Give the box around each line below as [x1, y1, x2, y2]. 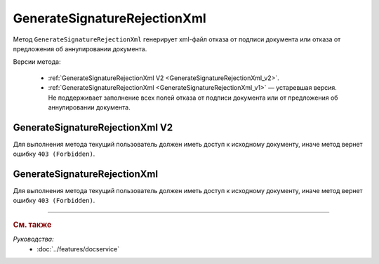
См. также [13, 220, 52, 230]
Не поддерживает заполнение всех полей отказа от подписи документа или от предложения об [48, 93, 338, 102]
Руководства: [13, 235, 54, 244]
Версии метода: [13, 58, 61, 66]
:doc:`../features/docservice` [36, 244, 120, 253]
